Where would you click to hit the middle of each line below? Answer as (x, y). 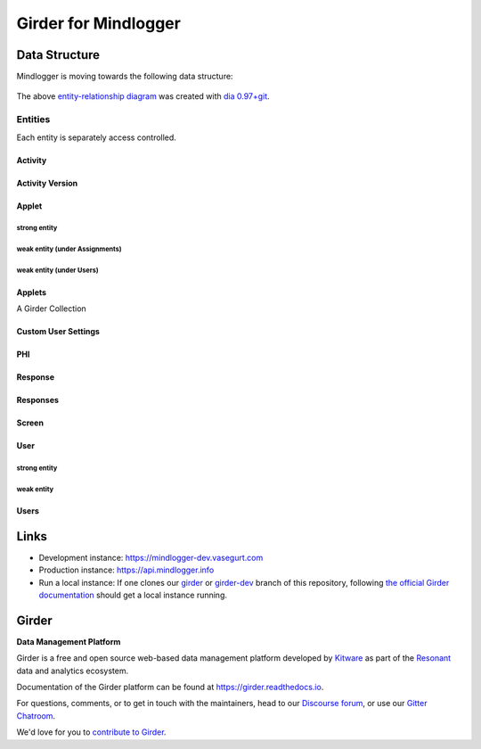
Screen (30, 423)
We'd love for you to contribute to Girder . (91, 732)
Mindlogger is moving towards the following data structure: (125, 77)
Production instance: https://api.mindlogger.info (126, 570)
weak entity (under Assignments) (69, 250)
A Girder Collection (51, 309)
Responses (38, 399)
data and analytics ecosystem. (73, 671)
